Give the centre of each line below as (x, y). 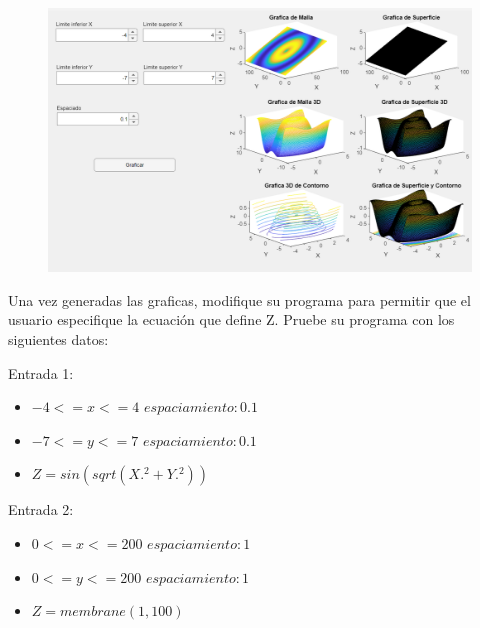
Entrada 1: (41, 372)
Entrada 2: (41, 509)
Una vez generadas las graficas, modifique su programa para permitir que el (239, 299)
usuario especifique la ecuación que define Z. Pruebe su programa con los (231, 319)
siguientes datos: (58, 338)
